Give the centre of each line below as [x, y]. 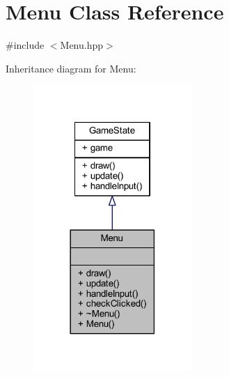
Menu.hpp [82, 45]
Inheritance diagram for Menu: [71, 68]
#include [25, 45]
